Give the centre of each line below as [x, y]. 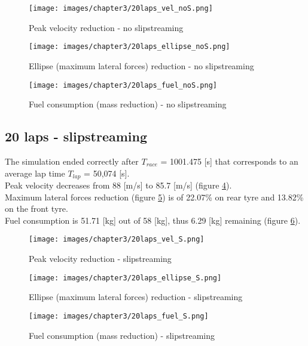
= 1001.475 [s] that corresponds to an [229, 161]
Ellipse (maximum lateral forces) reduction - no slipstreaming [141, 65]
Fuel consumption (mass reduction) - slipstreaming [122, 335]
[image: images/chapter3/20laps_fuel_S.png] [119, 316]
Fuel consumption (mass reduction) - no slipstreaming [128, 104]
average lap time [35, 173]
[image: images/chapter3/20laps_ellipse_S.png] [125, 278]
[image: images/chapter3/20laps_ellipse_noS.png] [129, 47]
